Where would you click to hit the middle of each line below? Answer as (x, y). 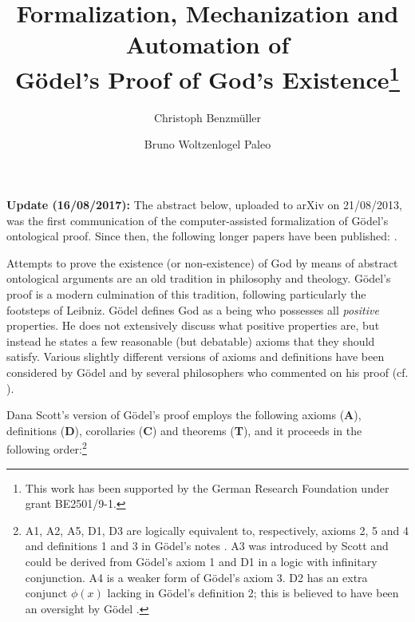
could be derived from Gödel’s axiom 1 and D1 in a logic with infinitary (201, 561)
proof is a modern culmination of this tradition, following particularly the (186, 293)
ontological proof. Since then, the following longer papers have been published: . (202, 236)
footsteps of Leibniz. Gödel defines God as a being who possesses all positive (193, 309)
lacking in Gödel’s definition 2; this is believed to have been (253, 593)
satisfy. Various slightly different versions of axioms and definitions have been (196, 357)
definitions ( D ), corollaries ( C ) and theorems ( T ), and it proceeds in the (184, 430)
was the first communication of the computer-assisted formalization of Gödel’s (198, 220)
